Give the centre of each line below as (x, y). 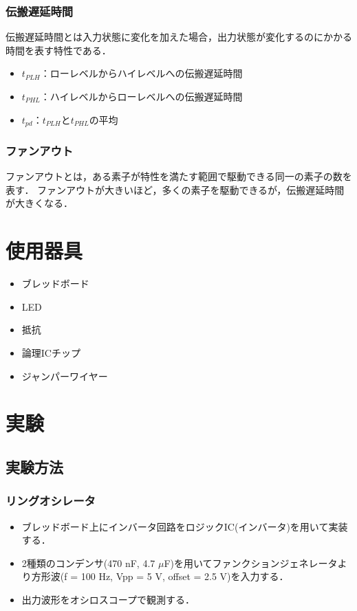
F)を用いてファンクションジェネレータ (251, 563)
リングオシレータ (51, 501)
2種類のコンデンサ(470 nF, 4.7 (88, 563)
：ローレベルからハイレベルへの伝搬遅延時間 (141, 73)
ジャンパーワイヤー (65, 376)
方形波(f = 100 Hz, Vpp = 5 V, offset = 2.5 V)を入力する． (160, 576)
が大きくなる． (39, 203)
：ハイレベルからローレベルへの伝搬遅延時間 (141, 96)
